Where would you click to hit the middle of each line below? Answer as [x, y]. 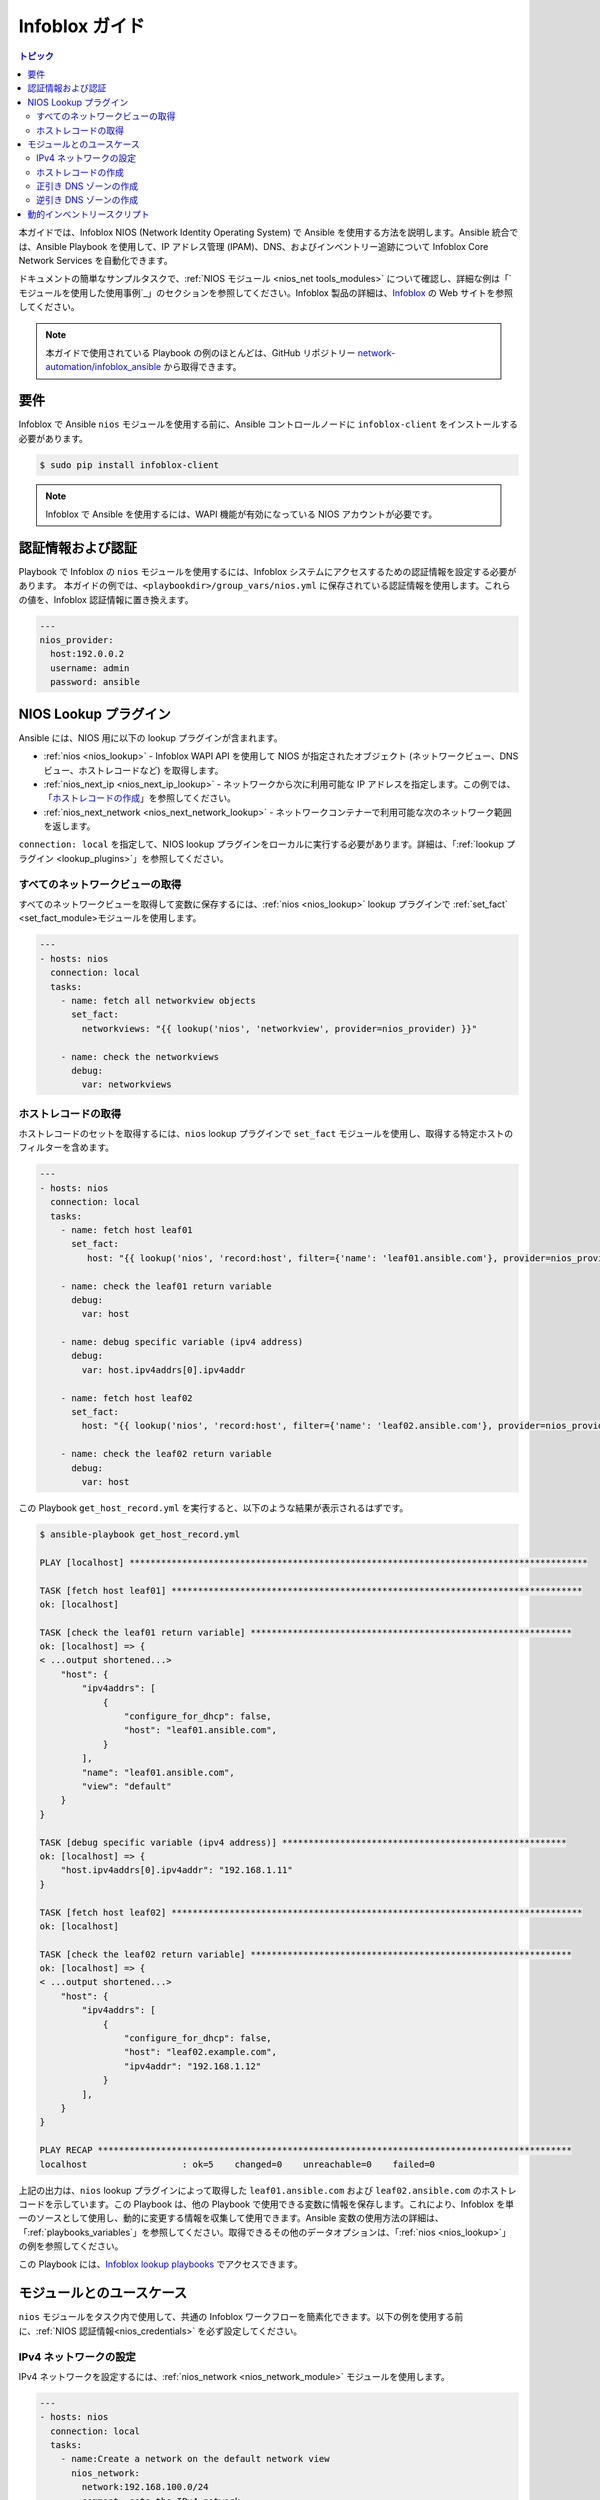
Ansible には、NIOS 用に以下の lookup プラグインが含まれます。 [150, 737]
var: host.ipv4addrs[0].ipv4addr [163, 1369]
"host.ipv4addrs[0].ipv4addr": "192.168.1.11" [177, 1870]
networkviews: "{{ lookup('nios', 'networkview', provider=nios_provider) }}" [279, 1028]
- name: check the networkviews [140, 1056]
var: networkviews [126, 1084]
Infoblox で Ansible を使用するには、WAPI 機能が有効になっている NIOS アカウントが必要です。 [241, 514]
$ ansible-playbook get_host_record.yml [139, 1534]
